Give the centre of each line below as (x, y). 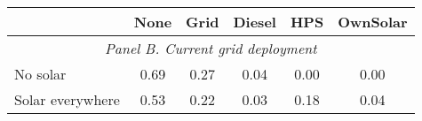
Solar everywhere (67, 99)
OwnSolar (373, 22)
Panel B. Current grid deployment (211, 48)
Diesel (255, 22)
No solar (40, 74)
